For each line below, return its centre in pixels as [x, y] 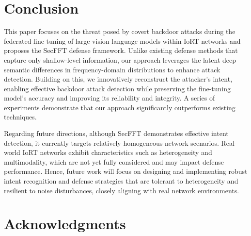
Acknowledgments [65, 224]
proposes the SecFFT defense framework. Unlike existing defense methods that [121, 50]
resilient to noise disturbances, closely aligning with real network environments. [122, 190]
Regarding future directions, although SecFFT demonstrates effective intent [116, 133]
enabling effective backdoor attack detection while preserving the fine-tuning [118, 88]
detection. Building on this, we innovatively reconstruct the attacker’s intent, [118, 79]
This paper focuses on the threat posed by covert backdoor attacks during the [120, 31]
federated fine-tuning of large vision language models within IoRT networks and [122, 41]
